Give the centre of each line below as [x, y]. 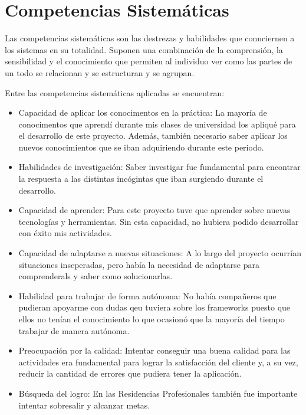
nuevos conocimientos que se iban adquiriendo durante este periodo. [141, 147]
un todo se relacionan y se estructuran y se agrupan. [100, 72]
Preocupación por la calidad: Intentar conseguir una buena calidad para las [154, 350]
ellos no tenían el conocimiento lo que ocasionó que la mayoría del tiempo [152, 319]
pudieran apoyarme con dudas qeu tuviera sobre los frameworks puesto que [154, 307]
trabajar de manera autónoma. [74, 330]
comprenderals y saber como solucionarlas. [96, 276]
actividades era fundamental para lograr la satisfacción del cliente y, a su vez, [158, 362]
